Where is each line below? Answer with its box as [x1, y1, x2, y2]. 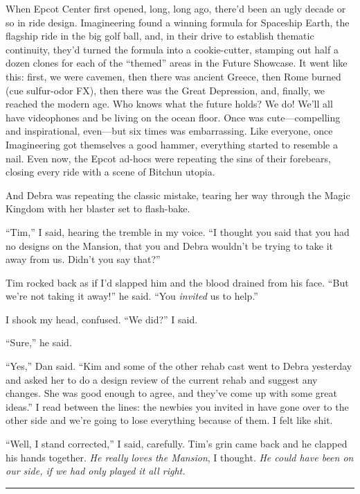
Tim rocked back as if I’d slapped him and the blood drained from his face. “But [6, 275, 349, 289]
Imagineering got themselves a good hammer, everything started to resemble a [6, 137, 338, 151]
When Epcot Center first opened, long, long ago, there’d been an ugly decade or [6, 1, 346, 15]
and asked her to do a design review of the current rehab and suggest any [6, 372, 318, 386]
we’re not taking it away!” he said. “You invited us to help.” [6, 289, 258, 303]
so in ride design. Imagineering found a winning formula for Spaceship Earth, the [6, 15, 350, 29]
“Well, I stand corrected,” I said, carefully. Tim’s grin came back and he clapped [6, 436, 348, 451]
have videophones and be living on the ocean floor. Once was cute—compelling [6, 110, 341, 124]
